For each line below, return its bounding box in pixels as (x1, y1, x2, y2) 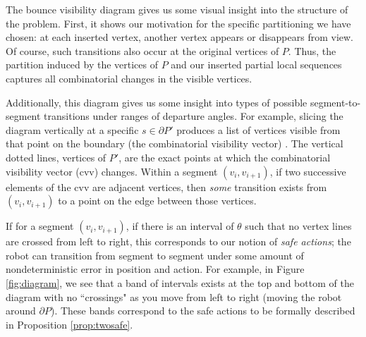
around (6, 303, 36, 318)
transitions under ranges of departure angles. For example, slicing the (44, 109, 343, 123)
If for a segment (6, 219, 74, 233)
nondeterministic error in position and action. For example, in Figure (6, 262, 305, 276)
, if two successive (269, 164, 346, 178)
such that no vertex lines (245, 219, 352, 233)
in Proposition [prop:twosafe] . (6, 317, 133, 331)
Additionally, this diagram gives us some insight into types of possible (6, 94, 307, 109)
